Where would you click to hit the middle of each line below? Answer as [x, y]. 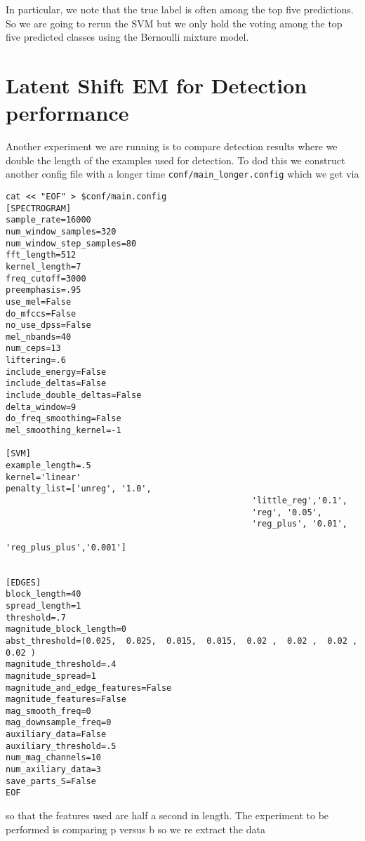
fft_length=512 [41, 255]
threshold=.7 [36, 617]
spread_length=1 [44, 605]
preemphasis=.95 [44, 290]
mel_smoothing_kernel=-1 [64, 431]
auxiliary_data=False [56, 735]
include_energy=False [56, 372]
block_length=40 [44, 594]
